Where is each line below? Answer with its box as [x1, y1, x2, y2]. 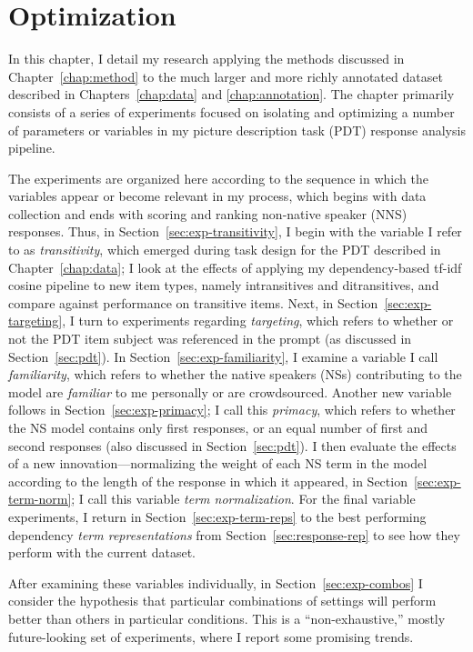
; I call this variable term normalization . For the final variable [71, 489, 416, 508]
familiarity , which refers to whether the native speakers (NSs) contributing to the [8, 365, 462, 384]
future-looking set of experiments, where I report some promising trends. [8, 627, 414, 646]
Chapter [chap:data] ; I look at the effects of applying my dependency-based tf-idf [8, 257, 462, 276]
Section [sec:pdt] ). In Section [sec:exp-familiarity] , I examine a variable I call [8, 346, 438, 366]
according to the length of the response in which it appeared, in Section [8, 471, 408, 490]
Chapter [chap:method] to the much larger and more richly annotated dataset [8, 66, 443, 85]
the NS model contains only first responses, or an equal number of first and [8, 418, 428, 436]
